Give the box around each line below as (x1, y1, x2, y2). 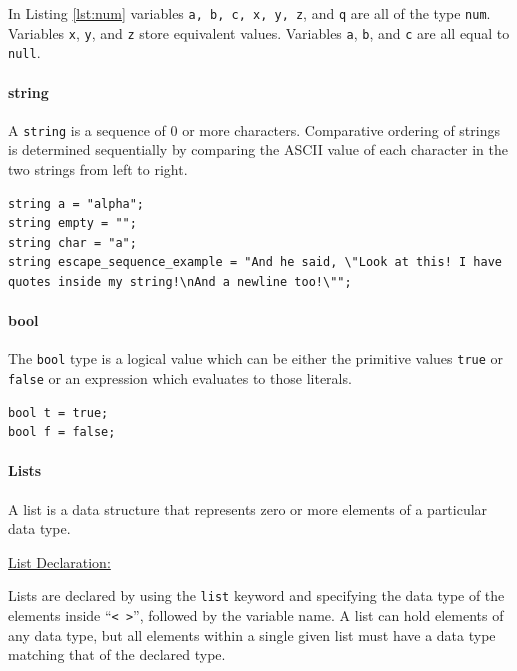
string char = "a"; (8, 235, 137, 250)
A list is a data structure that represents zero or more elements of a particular (8, 498, 488, 519)
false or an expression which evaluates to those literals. (8, 368, 352, 389)
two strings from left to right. (8, 159, 188, 180)
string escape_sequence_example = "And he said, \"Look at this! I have (8, 255, 502, 270)
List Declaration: (8, 551, 111, 572)
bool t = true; (8, 405, 109, 420)
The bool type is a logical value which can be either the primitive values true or (8, 348, 504, 369)
